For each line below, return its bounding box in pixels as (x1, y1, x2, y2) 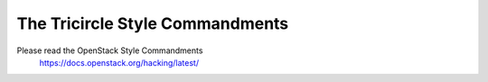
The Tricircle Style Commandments (16, 14, 289, 33)
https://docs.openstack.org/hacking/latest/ (39, 57, 199, 68)
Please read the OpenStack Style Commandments (16, 45, 203, 56)
